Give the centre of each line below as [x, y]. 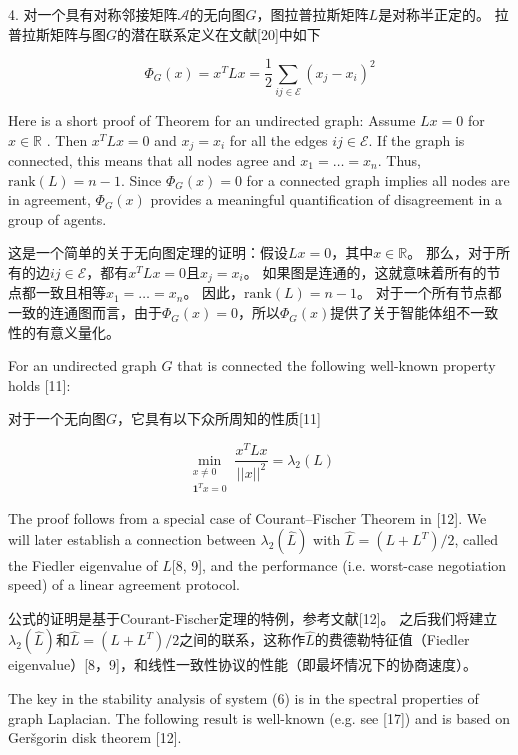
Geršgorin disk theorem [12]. [95, 737]
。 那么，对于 [451, 252]
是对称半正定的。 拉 [443, 14]
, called [476, 539]
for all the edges [278, 139]
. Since [141, 179]
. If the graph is [416, 139]
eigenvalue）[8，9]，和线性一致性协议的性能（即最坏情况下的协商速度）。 [242, 664]
